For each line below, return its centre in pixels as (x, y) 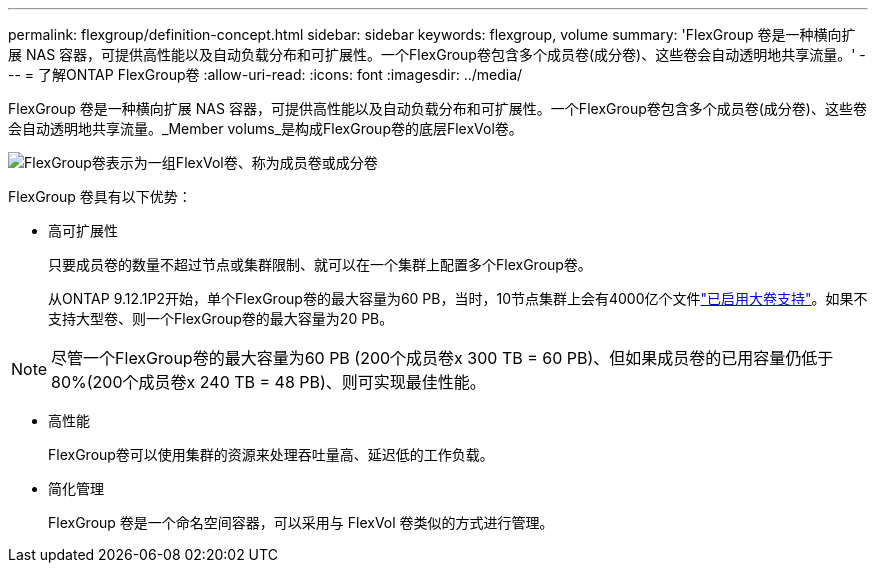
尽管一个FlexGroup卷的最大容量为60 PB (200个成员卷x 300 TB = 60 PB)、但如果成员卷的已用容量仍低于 (442, 358)
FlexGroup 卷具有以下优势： (100, 196)
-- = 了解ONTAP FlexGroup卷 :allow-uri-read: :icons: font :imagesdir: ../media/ (265, 74)
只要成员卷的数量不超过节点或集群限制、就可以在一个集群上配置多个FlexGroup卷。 (320, 264)
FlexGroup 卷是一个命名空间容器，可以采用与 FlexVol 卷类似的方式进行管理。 (301, 522)
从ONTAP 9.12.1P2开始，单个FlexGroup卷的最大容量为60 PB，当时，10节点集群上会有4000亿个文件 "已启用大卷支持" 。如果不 (458, 298)
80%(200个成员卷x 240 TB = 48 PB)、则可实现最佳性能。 (268, 382)
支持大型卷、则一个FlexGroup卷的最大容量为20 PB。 (221, 318)
